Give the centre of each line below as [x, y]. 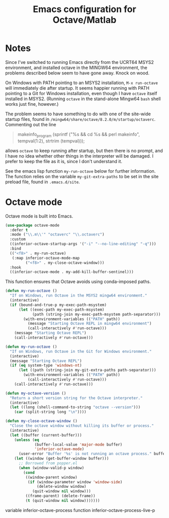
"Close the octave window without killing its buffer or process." [82, 426]
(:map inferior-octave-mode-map [46, 258]
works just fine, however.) [32, 104]
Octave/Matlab [84, 20]
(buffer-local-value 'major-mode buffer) [78, 445]
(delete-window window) [62, 487]
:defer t [19, 230]
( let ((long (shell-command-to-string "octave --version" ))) [75, 407]
